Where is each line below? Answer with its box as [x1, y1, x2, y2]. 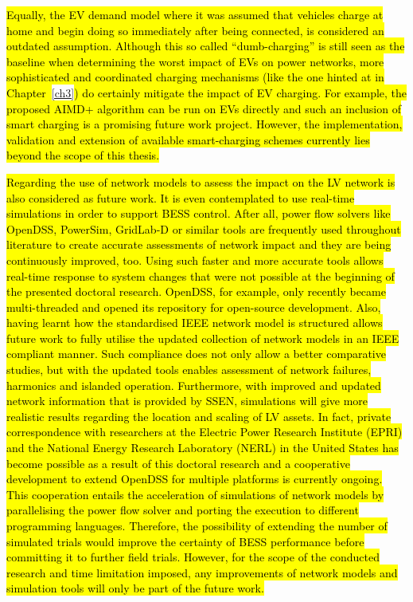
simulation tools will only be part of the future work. [6, 580, 264, 596]
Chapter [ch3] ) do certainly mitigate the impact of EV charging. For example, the [6, 84, 407, 100]
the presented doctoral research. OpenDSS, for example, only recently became [6, 283, 386, 300]
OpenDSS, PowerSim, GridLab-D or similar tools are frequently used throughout [6, 220, 401, 237]
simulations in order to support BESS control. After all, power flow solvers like [6, 205, 391, 222]
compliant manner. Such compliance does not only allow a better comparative [6, 345, 386, 362]
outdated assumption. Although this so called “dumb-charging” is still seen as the [6, 37, 405, 54]
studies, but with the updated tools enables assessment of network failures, [6, 361, 372, 378]
